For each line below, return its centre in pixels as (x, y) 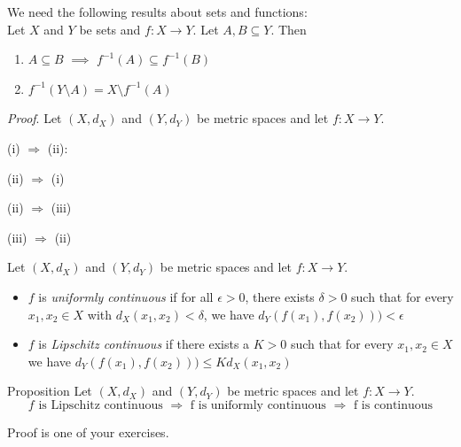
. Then (289, 29)
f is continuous (393, 405)
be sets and (110, 29)
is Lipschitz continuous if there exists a (144, 344)
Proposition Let (50, 391)
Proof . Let (35, 118)
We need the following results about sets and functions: (157, 12)
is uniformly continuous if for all (126, 296)
